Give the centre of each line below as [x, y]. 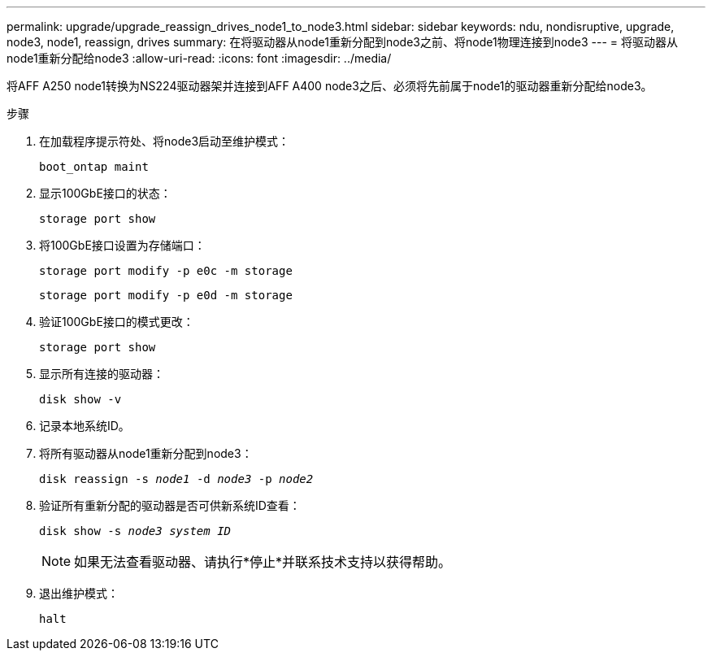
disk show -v [80, 399]
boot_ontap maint [94, 167]
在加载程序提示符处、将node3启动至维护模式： [165, 141]
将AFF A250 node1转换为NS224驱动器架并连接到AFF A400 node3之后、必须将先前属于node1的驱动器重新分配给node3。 [330, 86]
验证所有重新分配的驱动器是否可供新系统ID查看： [170, 505]
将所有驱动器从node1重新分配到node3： [146, 453]
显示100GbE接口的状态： [105, 193]
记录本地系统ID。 [85, 426]
